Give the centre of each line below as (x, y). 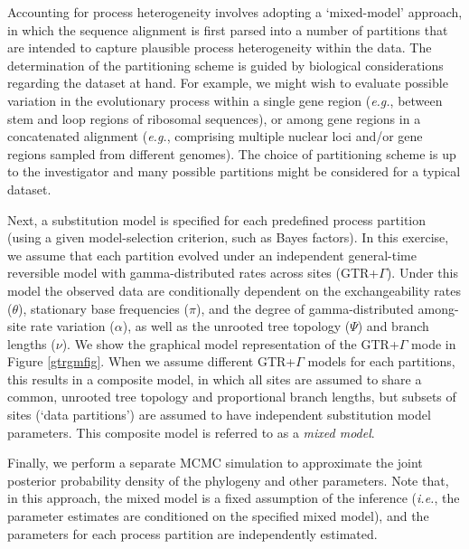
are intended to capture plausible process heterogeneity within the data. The (220, 47)
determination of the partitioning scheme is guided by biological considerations (225, 65)
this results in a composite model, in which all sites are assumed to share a (215, 379)
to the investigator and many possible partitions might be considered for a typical (234, 171)
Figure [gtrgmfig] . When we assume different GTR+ (152, 361)
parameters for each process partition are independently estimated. (192, 533)
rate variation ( (72, 326)
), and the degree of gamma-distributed (305, 308)
